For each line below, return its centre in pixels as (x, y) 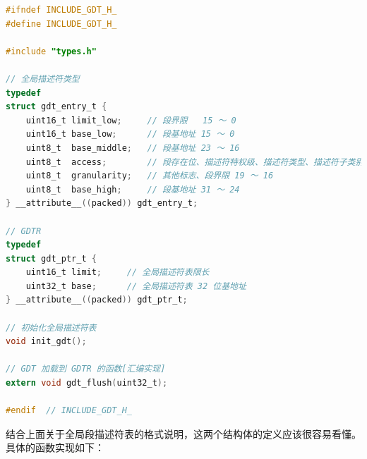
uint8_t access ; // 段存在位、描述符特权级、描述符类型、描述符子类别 (195, 162)
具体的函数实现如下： (55, 447)
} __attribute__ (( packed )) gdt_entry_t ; (102, 203)
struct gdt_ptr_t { (51, 258)
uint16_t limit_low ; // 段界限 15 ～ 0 (131, 120)
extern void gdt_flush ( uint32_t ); (87, 383)
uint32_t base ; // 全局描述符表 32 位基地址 (136, 286)
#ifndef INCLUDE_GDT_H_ (61, 10)
